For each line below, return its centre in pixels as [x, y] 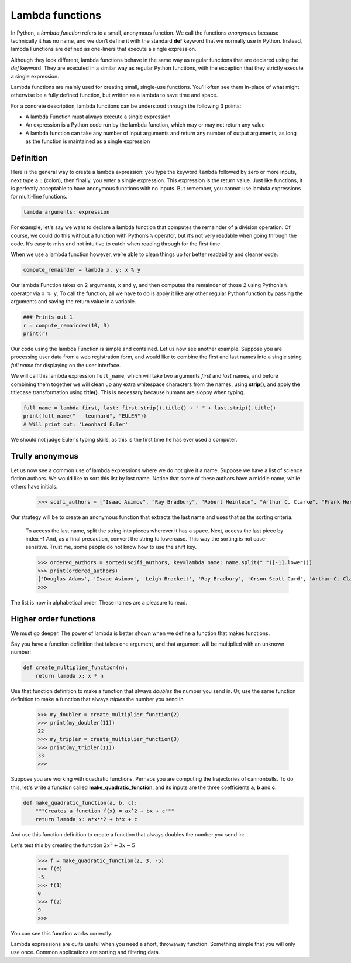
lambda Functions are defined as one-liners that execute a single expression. [104, 49]
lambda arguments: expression [66, 212]
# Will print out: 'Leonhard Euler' [76, 424]
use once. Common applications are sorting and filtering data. [85, 952]
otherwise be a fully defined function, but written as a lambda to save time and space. [114, 95]
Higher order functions [53, 619]
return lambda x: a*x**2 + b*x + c [86, 819]
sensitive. [37, 547]
